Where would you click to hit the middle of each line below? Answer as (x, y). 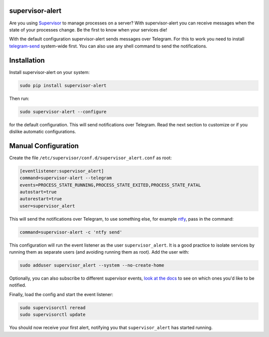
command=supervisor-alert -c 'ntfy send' (71, 232)
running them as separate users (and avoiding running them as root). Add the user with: (99, 252)
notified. (18, 285)
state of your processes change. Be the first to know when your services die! (88, 29)
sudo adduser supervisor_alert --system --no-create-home (92, 265)
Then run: (19, 98)
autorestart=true (41, 199)
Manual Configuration (44, 146)
